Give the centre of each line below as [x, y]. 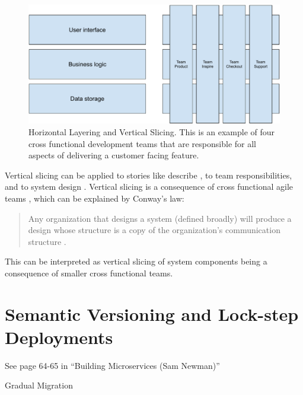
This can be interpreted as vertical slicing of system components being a [136, 261]
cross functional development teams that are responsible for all [142, 143]
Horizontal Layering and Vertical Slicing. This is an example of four [152, 132]
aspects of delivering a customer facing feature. [114, 155]
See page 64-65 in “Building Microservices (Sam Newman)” [112, 365]
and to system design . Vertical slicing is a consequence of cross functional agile [149, 187]
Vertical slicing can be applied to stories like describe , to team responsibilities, [149, 175]
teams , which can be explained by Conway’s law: [95, 198]
